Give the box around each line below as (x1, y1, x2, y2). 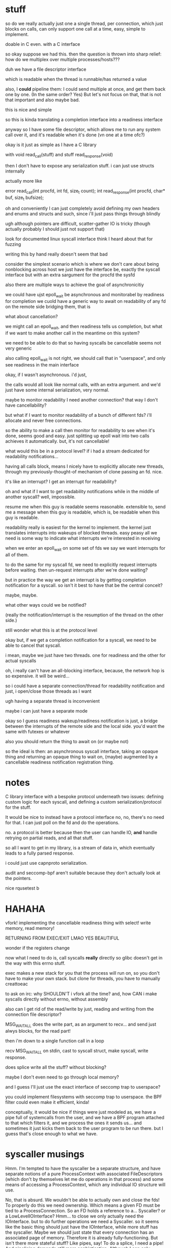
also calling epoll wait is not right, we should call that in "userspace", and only (5, 355, 166, 362)
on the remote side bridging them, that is (5, 304, 91, 310)
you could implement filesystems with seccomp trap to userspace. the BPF (5, 1093, 162, 1100)
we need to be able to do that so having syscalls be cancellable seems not (5, 339, 161, 346)
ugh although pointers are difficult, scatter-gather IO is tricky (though (5, 220, 151, 227)
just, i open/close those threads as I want (5, 688, 92, 694)
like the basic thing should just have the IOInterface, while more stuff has (5, 1224, 158, 1230)
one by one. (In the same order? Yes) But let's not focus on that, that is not (5, 91, 161, 97)
